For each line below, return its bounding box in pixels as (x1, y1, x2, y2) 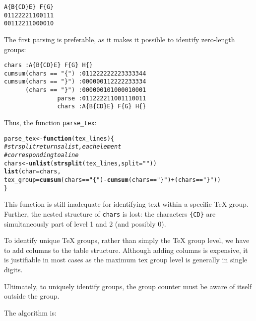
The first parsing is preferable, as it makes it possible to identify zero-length (4, 34, 235, 44)
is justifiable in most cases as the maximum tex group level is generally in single (4, 254, 248, 265)
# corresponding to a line (4, 152, 79, 159)
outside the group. (4, 291, 60, 301)
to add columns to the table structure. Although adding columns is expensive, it (4, 244, 248, 255)
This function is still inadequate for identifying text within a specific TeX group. (4, 199, 249, 209)
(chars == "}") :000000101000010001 (25, 86, 146, 94)
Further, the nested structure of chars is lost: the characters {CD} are (4, 208, 216, 219)
